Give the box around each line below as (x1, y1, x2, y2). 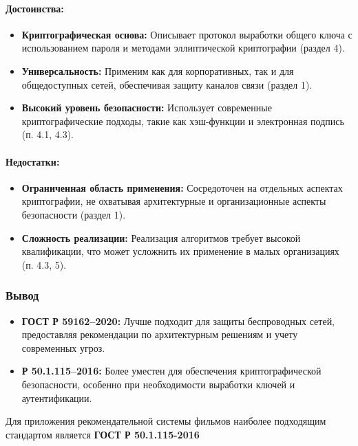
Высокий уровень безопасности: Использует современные (21, 100, 272, 115)
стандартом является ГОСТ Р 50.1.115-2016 (6, 427, 200, 441)
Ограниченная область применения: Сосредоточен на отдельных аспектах (21, 180, 343, 194)
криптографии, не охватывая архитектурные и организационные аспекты (21, 194, 326, 208)
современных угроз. (21, 340, 105, 355)
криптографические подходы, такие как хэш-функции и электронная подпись (21, 113, 344, 128)
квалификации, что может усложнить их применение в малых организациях (21, 244, 339, 258)
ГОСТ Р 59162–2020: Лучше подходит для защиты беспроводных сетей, (21, 313, 335, 328)
